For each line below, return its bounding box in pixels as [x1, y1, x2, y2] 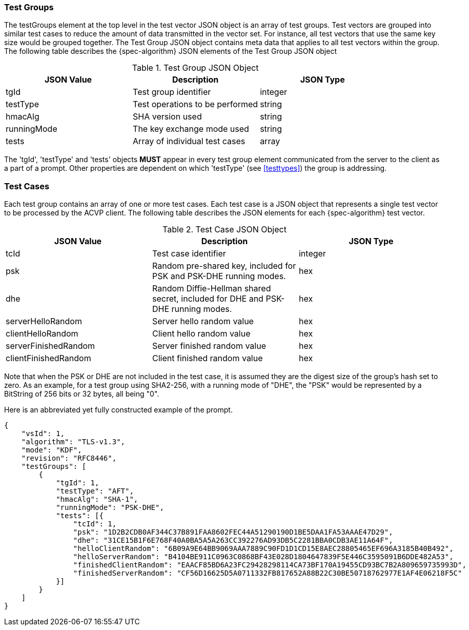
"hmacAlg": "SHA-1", [56, 495, 138, 504]
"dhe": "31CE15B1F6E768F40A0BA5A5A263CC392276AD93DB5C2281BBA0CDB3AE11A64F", [73, 536, 393, 545]
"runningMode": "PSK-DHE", [56, 503, 164, 512]
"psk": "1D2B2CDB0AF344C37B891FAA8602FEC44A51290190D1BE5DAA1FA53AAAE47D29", [73, 528, 393, 537]
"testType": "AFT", [56, 487, 134, 496]
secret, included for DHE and [152, 293, 263, 304]
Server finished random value [152, 341, 266, 351]
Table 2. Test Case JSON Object [162, 224, 287, 235]
